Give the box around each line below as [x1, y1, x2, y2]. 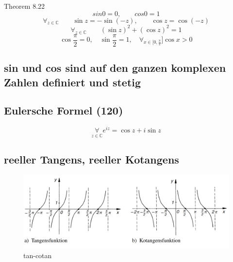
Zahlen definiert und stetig [4, 74, 141, 89]
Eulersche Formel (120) [4, 103, 123, 118]
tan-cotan [23, 250, 52, 260]
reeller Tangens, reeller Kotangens [4, 151, 179, 166]
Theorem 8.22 [4, 1, 45, 11]
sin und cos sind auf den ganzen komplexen [4, 60, 226, 75]
